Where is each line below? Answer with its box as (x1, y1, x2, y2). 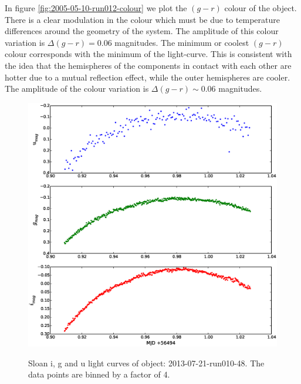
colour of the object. (224, 2, 297, 14)
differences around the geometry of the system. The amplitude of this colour (5, 25, 279, 37)
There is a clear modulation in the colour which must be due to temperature (5, 13, 280, 25)
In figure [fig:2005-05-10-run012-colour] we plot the (5, 2, 187, 14)
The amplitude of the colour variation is (5, 82, 149, 95)
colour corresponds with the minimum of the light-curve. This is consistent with (5, 48, 292, 60)
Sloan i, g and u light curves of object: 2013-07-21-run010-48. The (28, 356, 265, 369)
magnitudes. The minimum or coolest (114, 36, 249, 48)
